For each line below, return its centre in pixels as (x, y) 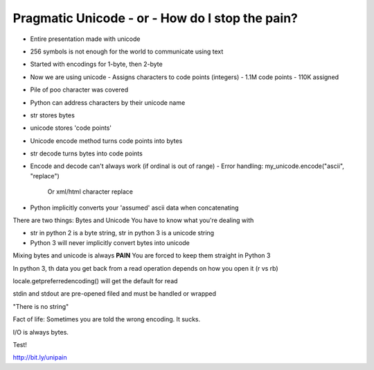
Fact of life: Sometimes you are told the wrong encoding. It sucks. (107, 319)
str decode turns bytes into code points (87, 153)
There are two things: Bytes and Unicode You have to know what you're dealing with (133, 220)
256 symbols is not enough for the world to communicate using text (127, 51)
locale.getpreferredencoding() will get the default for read (95, 280)
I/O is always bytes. (41, 332)
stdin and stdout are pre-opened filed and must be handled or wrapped (115, 294)
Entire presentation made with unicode (85, 39)
